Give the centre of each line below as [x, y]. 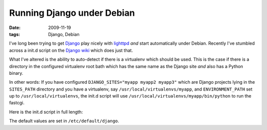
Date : [15, 28]
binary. [16, 73]
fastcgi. [17, 103]
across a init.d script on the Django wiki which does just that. [71, 50]
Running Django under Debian [72, 13]
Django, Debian [64, 34]
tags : [15, 34]
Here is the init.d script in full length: [46, 112]
